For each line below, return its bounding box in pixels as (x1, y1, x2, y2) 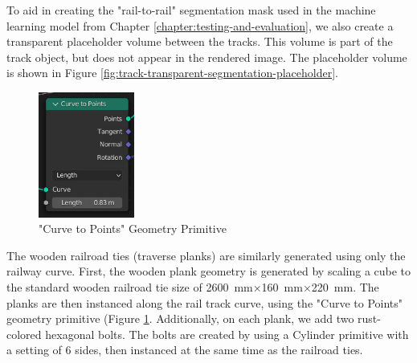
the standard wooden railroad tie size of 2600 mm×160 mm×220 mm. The (6, 278, 379, 295)
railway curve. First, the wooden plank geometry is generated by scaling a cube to (6, 263, 411, 279)
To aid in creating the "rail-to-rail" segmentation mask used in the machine (6, 2, 376, 18)
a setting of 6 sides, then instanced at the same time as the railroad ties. (6, 341, 363, 358)
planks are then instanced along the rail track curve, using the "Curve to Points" (6, 294, 403, 311)
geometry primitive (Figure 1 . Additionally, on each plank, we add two (6, 310, 354, 327)
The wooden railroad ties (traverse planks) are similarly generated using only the (6, 247, 406, 263)
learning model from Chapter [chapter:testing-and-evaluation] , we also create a (6, 17, 394, 34)
